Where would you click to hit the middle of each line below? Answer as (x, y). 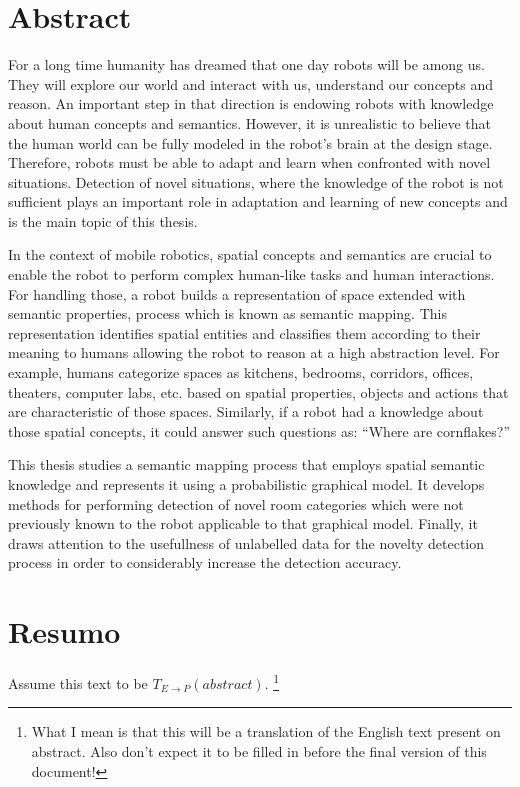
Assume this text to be (78, 682)
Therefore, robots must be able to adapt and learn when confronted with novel (249, 162)
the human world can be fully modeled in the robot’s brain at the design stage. (250, 142)
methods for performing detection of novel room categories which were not (236, 503)
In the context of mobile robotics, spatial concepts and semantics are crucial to (250, 254)
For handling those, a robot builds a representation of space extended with (237, 293)
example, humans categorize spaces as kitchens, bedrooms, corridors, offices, (241, 372)
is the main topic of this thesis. (103, 220)
